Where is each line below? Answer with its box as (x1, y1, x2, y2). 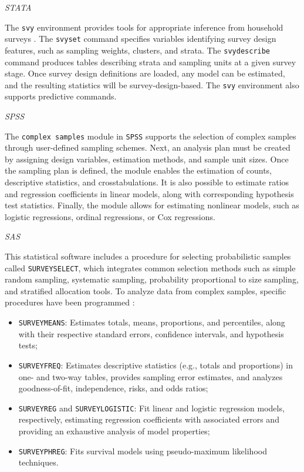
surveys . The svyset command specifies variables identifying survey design (5, 32, 276, 45)
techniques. (18, 456, 59, 468)
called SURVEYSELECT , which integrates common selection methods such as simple (5, 261, 296, 274)
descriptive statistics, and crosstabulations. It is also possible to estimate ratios (5, 176, 289, 188)
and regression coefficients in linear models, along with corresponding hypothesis (5, 187, 294, 200)
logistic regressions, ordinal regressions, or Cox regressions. (5, 210, 215, 222)
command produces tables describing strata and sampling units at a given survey (5, 55, 296, 68)
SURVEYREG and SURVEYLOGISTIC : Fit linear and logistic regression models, (18, 401, 285, 414)
